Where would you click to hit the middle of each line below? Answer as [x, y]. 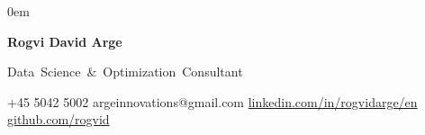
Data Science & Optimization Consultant [125, 72]
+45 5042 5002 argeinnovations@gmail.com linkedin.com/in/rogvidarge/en [212, 101]
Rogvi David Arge [65, 41]
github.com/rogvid [59, 119]
